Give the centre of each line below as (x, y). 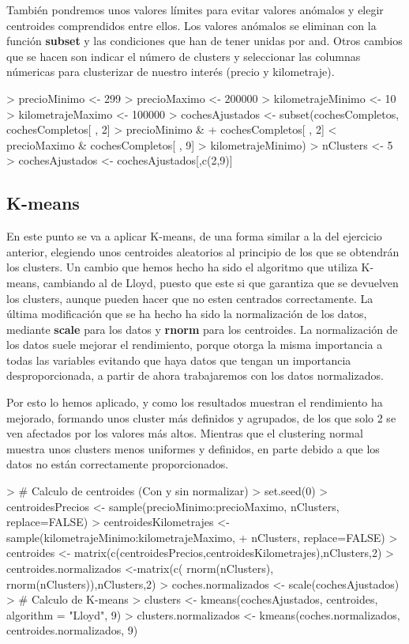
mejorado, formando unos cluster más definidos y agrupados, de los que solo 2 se (201, 417)
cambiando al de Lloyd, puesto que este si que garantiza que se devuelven (221, 282)
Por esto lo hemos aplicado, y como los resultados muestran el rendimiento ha (195, 402)
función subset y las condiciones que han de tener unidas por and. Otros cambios (204, 41)
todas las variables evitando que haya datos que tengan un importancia (179, 360)
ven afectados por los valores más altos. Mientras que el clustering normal (185, 433)
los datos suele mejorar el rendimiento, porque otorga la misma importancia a (195, 345)
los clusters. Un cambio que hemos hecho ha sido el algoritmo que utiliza (182, 267)
